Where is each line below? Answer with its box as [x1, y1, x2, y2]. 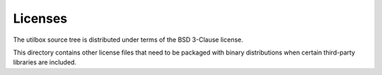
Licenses [13, 11, 68, 26]
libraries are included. [13, 58, 77, 67]
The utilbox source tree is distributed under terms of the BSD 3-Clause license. [13, 35, 243, 44]
